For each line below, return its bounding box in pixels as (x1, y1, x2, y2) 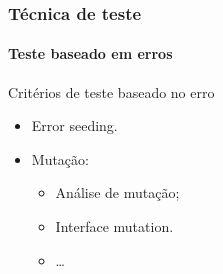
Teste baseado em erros (8, 43, 173, 64)
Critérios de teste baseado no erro (8, 81, 215, 102)
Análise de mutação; (55, 182, 180, 203)
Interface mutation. (55, 216, 174, 237)
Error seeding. (31, 115, 118, 136)
